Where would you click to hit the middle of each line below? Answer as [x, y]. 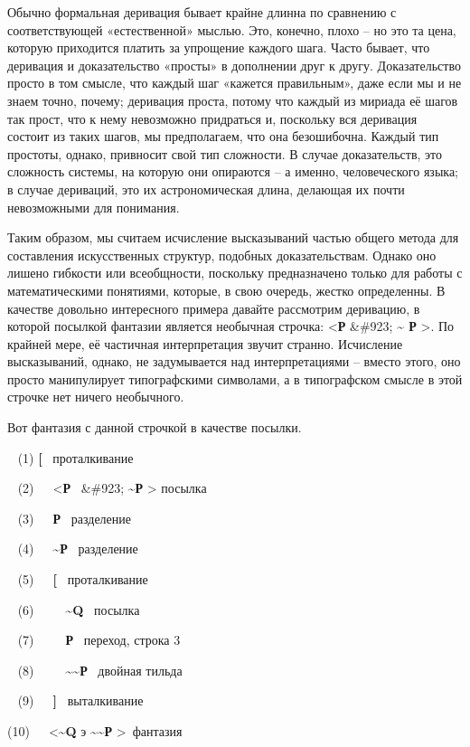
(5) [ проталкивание [83, 579]
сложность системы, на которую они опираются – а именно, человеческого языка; [233, 171]
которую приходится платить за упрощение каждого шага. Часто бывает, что [219, 47]
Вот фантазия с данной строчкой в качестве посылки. [155, 427]
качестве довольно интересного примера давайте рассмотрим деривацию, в [214, 308]
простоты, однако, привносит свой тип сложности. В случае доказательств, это [225, 153]
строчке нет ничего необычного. [96, 397]
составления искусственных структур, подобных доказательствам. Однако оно [222, 255]
